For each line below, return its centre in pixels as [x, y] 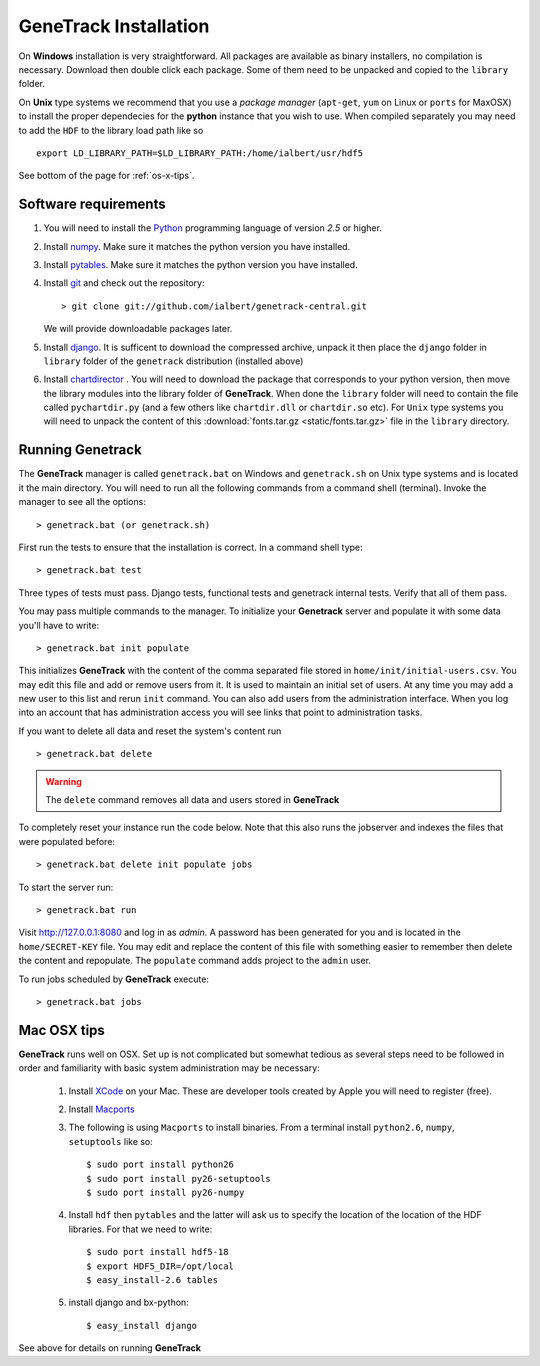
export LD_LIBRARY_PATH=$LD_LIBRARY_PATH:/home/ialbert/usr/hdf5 [200, 153]
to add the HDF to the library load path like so [111, 130]
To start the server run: [66, 887]
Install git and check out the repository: [124, 283]
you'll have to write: [59, 625]
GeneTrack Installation [114, 26]
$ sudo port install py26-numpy [165, 1192]
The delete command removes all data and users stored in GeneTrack [192, 800]
